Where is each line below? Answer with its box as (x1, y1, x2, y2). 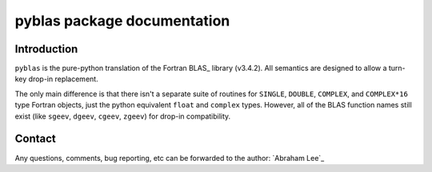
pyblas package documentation (14, 12, 230, 29)
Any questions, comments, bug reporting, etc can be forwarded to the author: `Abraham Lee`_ (14, 153, 325, 162)
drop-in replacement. (28, 74, 99, 84)
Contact (14, 132, 56, 146)
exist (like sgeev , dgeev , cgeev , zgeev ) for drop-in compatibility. (14, 111, 231, 121)
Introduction (14, 42, 78, 56)
